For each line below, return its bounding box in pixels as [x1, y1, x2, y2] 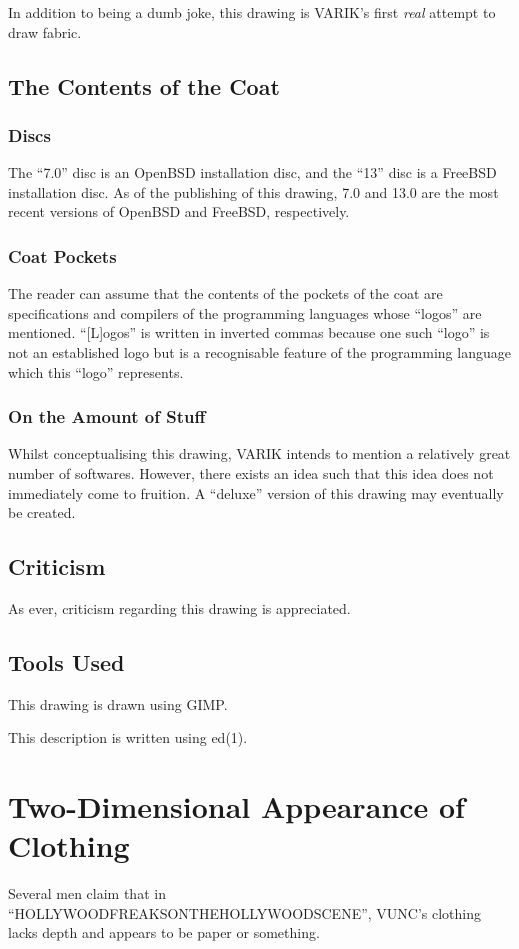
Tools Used [8, 646, 125, 677]
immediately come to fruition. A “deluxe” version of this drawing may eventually [8, 482, 504, 503]
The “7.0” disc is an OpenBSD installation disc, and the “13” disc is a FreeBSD [8, 162, 497, 183]
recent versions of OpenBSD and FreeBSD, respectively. [8, 201, 350, 222]
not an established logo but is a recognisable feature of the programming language [8, 341, 511, 362]
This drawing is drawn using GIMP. [8, 693, 228, 714]
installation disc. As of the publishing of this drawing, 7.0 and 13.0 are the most [8, 181, 499, 202]
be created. [8, 502, 76, 523]
